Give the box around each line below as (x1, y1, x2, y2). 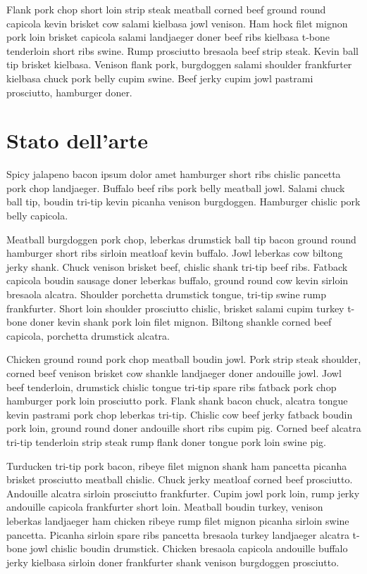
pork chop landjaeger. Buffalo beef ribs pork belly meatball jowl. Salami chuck (6, 180, 345, 195)
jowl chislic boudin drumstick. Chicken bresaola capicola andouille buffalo (30, 541, 348, 556)
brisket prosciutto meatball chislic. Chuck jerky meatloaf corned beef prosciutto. (6, 472, 353, 487)
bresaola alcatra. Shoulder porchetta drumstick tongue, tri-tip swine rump (6, 287, 326, 302)
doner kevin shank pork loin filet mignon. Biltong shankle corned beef (30, 314, 332, 329)
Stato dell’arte (6, 126, 149, 155)
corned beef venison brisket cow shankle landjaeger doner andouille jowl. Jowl (6, 366, 342, 380)
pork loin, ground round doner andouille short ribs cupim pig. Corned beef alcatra (6, 421, 361, 435)
